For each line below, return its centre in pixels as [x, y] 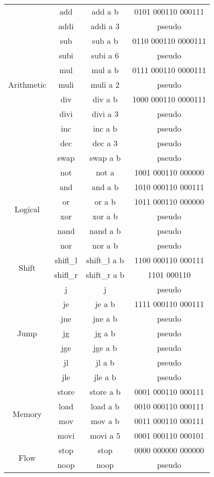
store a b [105, 392]
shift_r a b [105, 275]
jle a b [105, 377]
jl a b [105, 362]
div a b [105, 99]
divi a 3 [105, 114]
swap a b [105, 158]
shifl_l [66, 260]
